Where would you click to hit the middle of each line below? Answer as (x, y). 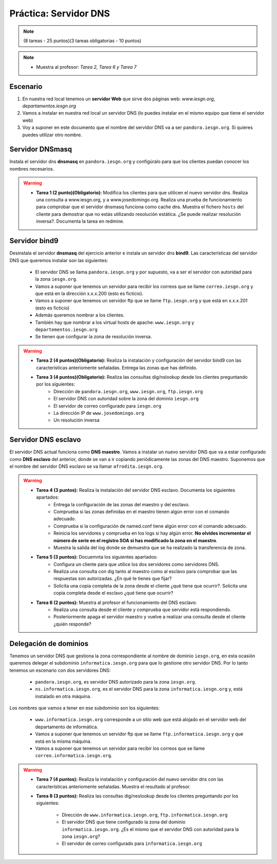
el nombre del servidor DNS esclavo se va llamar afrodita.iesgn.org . (86, 466)
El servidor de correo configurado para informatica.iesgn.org (132, 843)
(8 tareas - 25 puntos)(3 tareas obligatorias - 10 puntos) (82, 41)
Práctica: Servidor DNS (60, 13)
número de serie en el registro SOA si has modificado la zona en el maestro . (135, 540)
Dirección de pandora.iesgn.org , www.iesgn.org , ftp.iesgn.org (128, 391)
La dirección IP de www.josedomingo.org (99, 413)
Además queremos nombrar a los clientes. (80, 315)
